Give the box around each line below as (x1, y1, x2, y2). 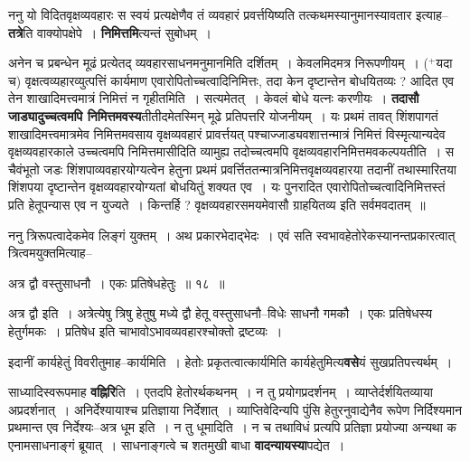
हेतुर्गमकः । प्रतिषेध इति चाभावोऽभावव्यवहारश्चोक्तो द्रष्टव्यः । (8, 321, 283, 340)
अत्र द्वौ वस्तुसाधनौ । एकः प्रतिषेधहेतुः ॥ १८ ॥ (8, 273, 225, 292)
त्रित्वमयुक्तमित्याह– (8, 243, 92, 262)
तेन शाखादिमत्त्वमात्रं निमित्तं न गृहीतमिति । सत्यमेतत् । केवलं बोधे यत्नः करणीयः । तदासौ (8, 89, 419, 108)
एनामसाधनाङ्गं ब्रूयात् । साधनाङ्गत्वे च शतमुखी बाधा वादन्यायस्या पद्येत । (8, 435, 345, 454)
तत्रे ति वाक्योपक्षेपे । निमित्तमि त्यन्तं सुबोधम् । (8, 23, 212, 42)
